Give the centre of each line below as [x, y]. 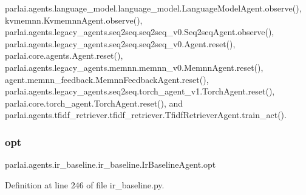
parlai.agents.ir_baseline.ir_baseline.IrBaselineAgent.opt [110, 164]
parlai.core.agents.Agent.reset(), [64, 55]
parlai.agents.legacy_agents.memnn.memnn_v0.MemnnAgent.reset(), [134, 67]
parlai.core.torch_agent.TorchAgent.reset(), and [94, 103]
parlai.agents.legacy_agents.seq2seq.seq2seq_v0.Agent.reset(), [120, 43]
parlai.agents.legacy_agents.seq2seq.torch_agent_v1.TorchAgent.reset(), [140, 91]
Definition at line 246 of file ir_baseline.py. [85, 184]
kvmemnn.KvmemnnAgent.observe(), [74, 20]
